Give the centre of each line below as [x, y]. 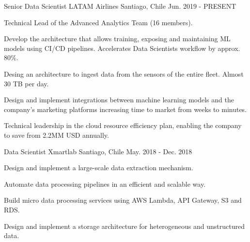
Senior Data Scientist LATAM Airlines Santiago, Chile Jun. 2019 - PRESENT [120, 6]
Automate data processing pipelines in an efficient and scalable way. [105, 184]
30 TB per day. [26, 83]
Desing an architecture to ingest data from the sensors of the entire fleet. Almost [124, 73]
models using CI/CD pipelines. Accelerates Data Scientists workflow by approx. [122, 48]
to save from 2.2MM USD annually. [56, 135]
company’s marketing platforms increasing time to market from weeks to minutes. [125, 109]
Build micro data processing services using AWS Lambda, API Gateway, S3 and [123, 200]
